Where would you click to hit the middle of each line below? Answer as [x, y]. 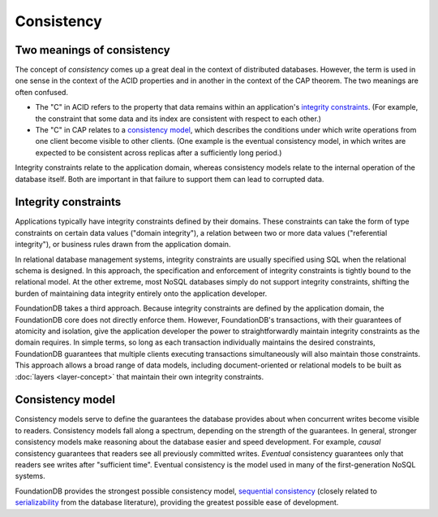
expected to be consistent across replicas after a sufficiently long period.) [159, 152]
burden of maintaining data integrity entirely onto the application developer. [141, 293]
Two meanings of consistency [92, 50]
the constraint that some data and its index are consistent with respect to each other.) [178, 119]
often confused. [42, 92]
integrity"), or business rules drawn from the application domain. [123, 245]
